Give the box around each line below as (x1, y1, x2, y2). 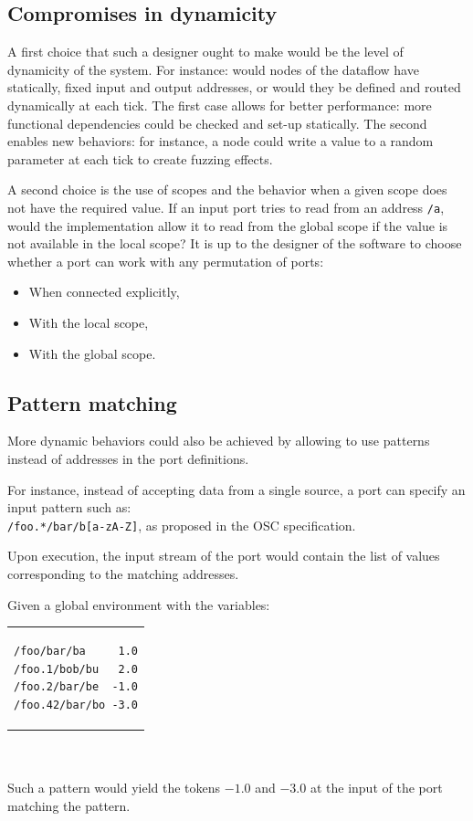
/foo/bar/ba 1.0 (14, 644, 139, 658)
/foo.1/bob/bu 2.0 (14, 662, 139, 676)
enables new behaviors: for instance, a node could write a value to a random (7, 132, 434, 151)
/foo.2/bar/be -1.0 (14, 680, 139, 694)
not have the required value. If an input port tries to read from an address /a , (7, 197, 445, 216)
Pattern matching (7, 388, 177, 416)
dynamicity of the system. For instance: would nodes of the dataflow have (7, 59, 419, 79)
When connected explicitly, (28, 282, 180, 301)
